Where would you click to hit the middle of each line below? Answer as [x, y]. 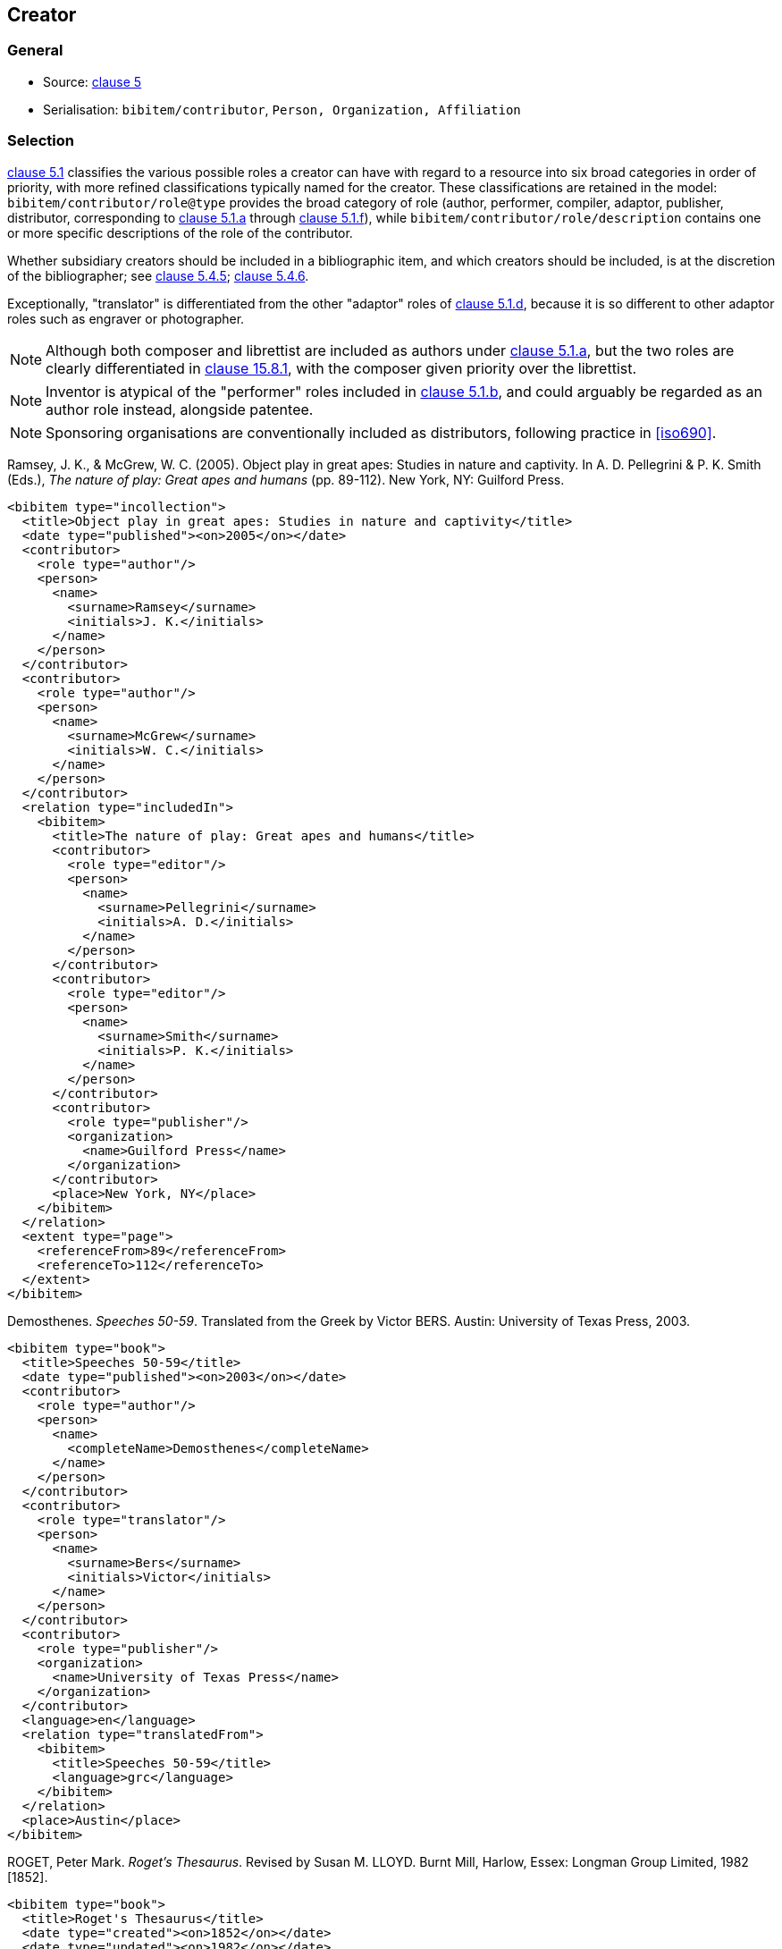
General [35, 51]
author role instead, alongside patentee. [180, 409]
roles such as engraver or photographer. [126, 318]
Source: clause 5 [92, 81]
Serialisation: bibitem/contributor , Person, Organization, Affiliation [282, 109]
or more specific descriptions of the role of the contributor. [180, 232]
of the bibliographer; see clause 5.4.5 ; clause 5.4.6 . [158, 275]
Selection [41, 141]
